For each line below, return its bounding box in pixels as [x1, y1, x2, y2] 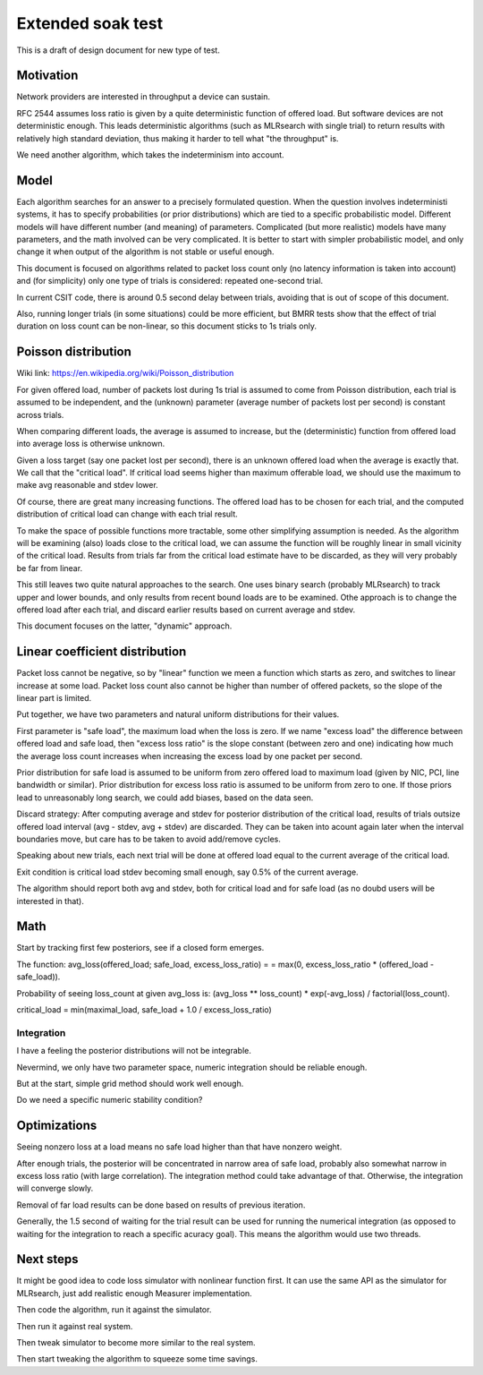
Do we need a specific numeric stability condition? [16, 1095, 203, 1106]
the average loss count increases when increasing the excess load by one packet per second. [16, 750, 362, 761]
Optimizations [16, 1118, 97, 1133]
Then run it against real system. [16, 1320, 133, 1331]
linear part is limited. [16, 693, 92, 704]
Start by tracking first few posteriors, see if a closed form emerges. [16, 943, 265, 953]
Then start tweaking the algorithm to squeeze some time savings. [16, 1354, 258, 1364]
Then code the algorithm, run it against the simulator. [16, 1304, 212, 1315]
